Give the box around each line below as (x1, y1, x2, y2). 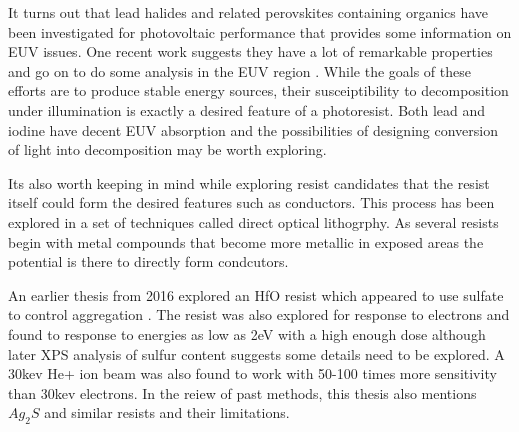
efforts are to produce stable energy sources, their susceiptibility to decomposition (8, 80, 509, 101)
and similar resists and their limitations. (44, 402, 290, 423)
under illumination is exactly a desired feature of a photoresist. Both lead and (8, 99, 486, 120)
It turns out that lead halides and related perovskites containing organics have (8, 2, 489, 22)
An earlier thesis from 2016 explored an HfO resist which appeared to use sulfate (8, 284, 504, 305)
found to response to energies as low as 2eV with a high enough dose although (8, 323, 486, 344)
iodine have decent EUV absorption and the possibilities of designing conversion (8, 119, 498, 140)
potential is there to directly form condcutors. (8, 251, 289, 272)
